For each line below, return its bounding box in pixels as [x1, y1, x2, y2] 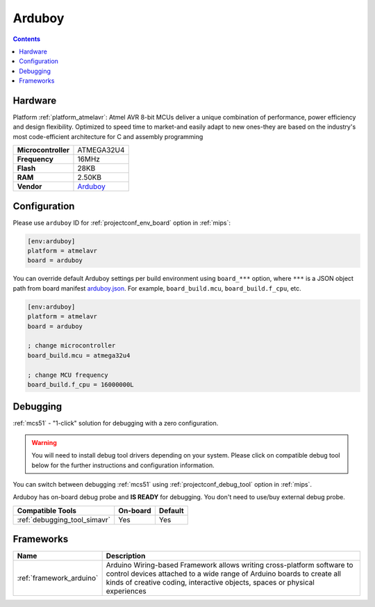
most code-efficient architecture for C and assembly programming [12, 132, 203, 140]
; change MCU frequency [27, 371, 109, 379]
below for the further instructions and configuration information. [31, 461, 215, 469]
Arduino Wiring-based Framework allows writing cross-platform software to [106, 560, 353, 570]
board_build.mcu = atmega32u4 [27, 351, 131, 359]
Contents [12, 35, 41, 43]
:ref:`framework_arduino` [17, 574, 99, 583]
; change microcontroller [27, 341, 116, 350]
